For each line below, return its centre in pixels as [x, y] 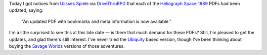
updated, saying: [26, 10]
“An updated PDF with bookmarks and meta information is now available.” [96, 21]
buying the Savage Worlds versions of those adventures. [67, 46]
